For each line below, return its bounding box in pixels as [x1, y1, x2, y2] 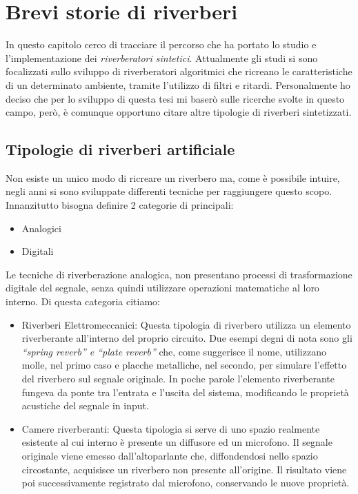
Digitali [21, 244, 54, 258]
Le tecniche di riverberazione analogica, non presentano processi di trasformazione [6, 267, 352, 281]
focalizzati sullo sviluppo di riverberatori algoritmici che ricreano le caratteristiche [6, 64, 352, 79]
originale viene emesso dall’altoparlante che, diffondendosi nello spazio [21, 448, 318, 462]
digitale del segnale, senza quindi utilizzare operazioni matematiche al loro [6, 280, 319, 295]
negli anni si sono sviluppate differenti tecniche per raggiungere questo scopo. [6, 184, 332, 198]
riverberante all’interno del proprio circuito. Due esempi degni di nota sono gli [21, 331, 352, 345]
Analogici [21, 220, 61, 235]
